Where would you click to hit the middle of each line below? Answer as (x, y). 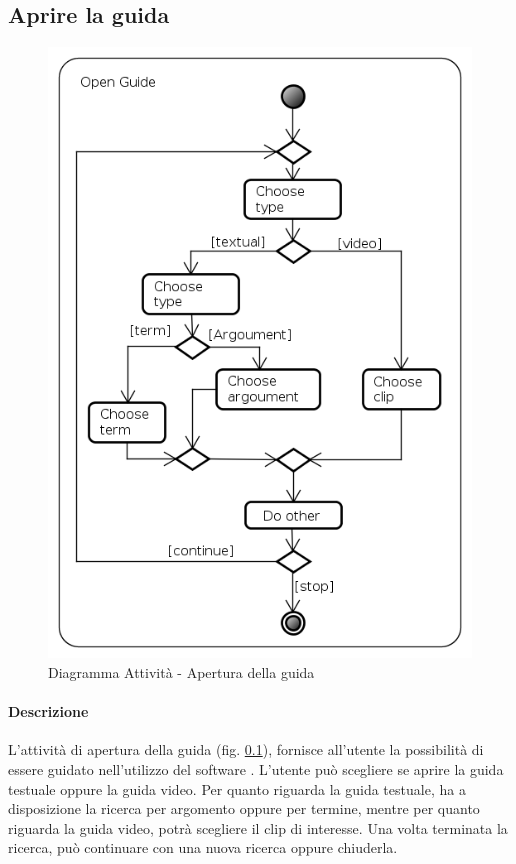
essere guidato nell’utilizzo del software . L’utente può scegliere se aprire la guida (256, 768)
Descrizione (48, 711)
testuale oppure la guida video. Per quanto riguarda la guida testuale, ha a (237, 788)
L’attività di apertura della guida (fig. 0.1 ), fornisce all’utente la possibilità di (246, 749)
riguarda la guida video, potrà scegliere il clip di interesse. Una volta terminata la (258, 827)
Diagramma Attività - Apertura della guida (181, 671)
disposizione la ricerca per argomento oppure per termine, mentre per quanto (244, 808)
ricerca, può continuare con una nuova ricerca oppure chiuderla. (203, 847)
